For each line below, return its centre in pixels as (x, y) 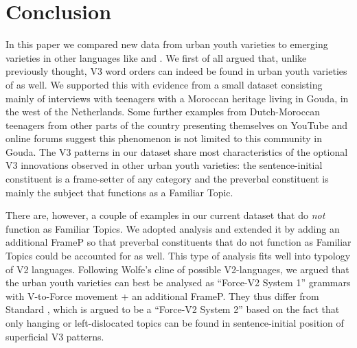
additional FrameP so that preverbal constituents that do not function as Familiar (178, 242)
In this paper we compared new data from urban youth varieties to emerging (167, 44)
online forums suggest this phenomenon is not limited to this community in (164, 138)
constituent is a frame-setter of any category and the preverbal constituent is (167, 179)
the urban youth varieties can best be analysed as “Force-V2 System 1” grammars (178, 282)
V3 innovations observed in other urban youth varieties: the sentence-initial (164, 165)
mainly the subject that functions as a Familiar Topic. (119, 192)
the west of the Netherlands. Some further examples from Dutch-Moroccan (163, 112)
